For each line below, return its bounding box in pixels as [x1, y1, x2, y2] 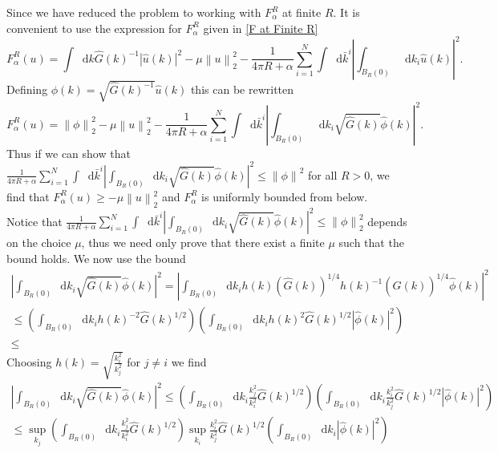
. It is [333, 4, 360, 20]
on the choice [6, 234, 71, 251]
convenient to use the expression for [6, 19, 182, 36]
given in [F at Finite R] [203, 19, 318, 36]
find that [6, 188, 50, 204]
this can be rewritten [190, 80, 294, 97]
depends [367, 212, 407, 229]
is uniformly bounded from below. [201, 188, 368, 204]
